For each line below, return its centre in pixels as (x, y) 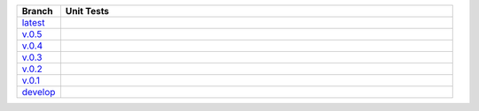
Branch (37, 11)
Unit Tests (87, 11)
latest (33, 22)
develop (39, 92)
